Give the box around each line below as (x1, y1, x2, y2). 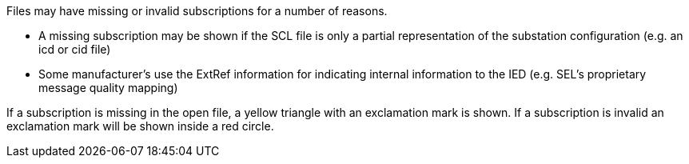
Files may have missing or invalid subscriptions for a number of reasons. (6, 4, 388, 18)
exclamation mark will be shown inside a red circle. (6, 119, 274, 133)
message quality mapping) (38, 81, 178, 94)
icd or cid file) (38, 42, 111, 56)
